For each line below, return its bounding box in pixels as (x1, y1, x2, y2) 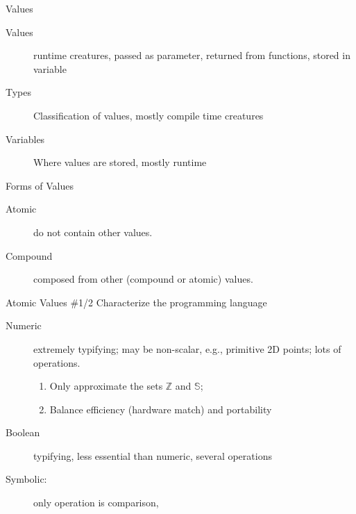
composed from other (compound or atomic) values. (33, 272, 253, 286)
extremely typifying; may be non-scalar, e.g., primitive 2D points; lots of (33, 341, 341, 356)
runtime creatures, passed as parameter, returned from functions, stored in (33, 48, 350, 63)
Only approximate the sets (49, 379, 163, 393)
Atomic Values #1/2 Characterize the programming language (6, 295, 267, 309)
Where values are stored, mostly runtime (33, 155, 207, 169)
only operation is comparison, (33, 495, 159, 510)
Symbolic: (6, 472, 47, 486)
